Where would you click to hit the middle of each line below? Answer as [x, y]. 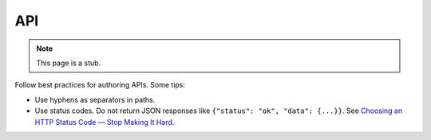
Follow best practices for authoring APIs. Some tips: [100, 85]
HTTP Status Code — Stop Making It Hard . [105, 122]
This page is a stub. [69, 63]
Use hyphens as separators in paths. [95, 99]
